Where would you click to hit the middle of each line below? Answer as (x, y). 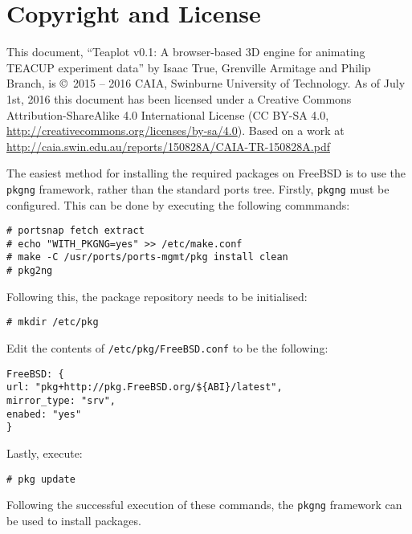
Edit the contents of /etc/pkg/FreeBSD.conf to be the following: (167, 348)
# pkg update (41, 479)
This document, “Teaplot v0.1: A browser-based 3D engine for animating (186, 52)
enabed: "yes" (44, 414)
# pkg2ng (30, 271)
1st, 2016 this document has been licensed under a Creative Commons (179, 98)
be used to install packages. (74, 520)
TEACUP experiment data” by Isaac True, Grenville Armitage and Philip (189, 67)
